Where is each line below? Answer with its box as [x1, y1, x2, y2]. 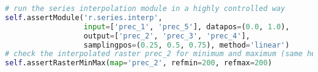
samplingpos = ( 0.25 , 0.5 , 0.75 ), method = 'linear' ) [83, 40, 290, 49]
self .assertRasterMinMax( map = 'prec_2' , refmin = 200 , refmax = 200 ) [5, 59, 272, 68]
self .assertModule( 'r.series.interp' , [5, 13, 163, 22]
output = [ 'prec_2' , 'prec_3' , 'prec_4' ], [83, 31, 250, 40]
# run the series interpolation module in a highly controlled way [5, 4, 286, 13]
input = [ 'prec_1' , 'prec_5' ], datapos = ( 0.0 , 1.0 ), [83, 22, 290, 31]
